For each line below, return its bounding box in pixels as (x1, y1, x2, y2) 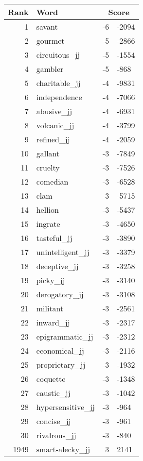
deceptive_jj (36, 260, 79, 272)
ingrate (36, 218, 60, 229)
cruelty (36, 162, 60, 173)
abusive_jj (36, 105, 72, 117)
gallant (36, 148, 60, 159)
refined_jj (36, 134, 70, 145)
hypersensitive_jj (36, 401, 95, 412)
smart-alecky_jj (36, 444, 90, 455)
